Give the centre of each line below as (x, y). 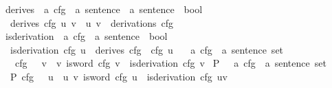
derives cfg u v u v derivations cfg (92, 22)
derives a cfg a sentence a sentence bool (104, 9)
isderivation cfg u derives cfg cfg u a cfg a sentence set (147, 49)
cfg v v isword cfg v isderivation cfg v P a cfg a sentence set (170, 63)
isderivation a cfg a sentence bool (86, 36)
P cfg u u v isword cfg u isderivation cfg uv (119, 76)
